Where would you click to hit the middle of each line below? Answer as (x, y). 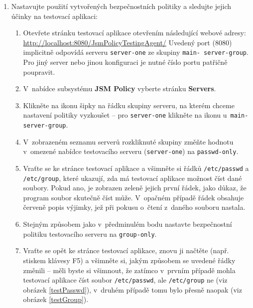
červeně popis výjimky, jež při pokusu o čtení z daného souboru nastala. (134, 207)
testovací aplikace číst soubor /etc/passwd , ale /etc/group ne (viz (125, 280)
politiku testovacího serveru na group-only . (90, 233)
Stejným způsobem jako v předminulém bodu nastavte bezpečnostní (127, 224)
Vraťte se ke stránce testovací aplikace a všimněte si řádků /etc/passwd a (136, 168)
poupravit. (39, 72)
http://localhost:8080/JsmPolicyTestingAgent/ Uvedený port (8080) (127, 42)
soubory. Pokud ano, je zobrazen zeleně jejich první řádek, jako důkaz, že (135, 188)
